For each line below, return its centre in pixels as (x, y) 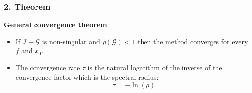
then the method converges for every (193, 41)
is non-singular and (71, 41)
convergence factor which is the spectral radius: (87, 77)
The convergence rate (48, 67)
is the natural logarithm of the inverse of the (155, 67)
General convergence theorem (55, 25)
